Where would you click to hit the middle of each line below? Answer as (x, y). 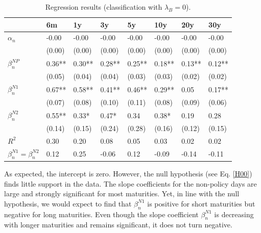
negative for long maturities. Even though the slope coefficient (101, 214)
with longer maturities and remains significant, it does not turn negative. (118, 225)
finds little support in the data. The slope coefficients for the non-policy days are (130, 183)
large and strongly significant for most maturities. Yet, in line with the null (122, 193)
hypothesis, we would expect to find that (68, 203)
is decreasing (234, 214)
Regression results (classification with (104, 7)
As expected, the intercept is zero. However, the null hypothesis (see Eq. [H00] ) (128, 173)
